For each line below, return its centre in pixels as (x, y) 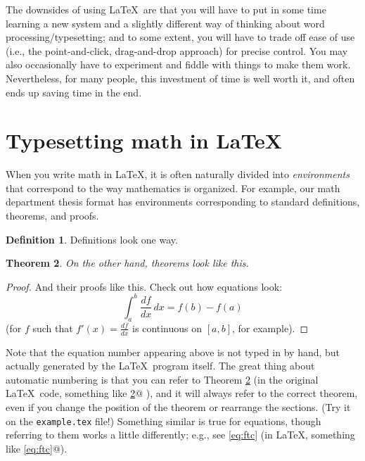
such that (53, 328)
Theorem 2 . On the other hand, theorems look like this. (127, 263)
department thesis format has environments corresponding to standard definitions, (183, 202)
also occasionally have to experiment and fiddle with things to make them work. (178, 64)
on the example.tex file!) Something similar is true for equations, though (164, 421)
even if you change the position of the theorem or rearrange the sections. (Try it (178, 406)
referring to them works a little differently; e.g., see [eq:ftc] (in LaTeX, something (180, 435)
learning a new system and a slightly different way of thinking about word (165, 23)
